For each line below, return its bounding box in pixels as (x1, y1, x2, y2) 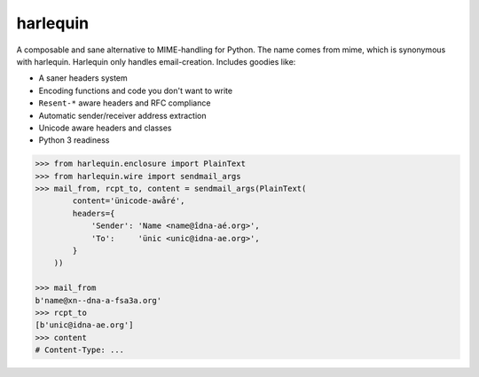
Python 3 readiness (38, 135, 110, 145)
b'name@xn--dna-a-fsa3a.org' (35, 295, 162, 305)
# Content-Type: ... (35, 345, 124, 355)
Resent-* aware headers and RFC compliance (38, 98, 211, 108)
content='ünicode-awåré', (72, 196, 185, 206)
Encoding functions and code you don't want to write (38, 85, 233, 96)
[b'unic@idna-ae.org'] (35, 320, 134, 330)
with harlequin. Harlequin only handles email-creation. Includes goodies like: (16, 56, 296, 67)
